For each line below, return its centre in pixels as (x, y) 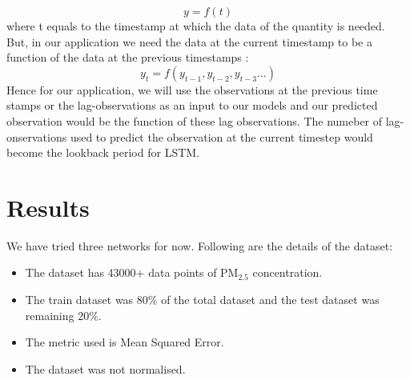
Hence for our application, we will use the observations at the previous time (192, 89)
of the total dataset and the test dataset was (270, 300)
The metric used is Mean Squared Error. (125, 342)
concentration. (287, 272)
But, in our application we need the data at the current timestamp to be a (189, 41)
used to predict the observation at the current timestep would (221, 136)
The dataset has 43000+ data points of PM (132, 272)
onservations (37, 136)
